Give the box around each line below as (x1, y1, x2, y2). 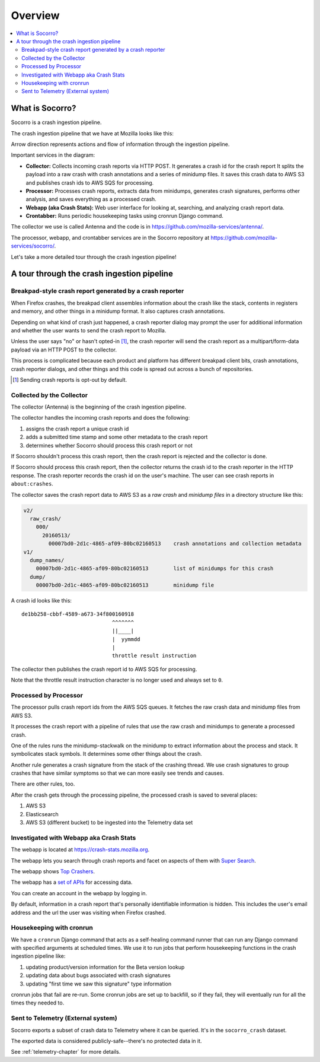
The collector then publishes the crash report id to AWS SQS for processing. (11, 665, 197, 673)
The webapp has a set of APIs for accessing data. (11, 879, 133, 886)
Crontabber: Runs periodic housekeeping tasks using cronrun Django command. (25, 213, 223, 220)
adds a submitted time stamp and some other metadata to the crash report (25, 433, 208, 440)
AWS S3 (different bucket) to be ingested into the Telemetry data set (25, 819, 193, 826)
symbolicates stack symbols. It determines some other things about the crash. (11, 750, 203, 757)
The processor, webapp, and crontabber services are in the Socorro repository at (11, 234, 210, 241)
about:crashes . (11, 480, 53, 487)
